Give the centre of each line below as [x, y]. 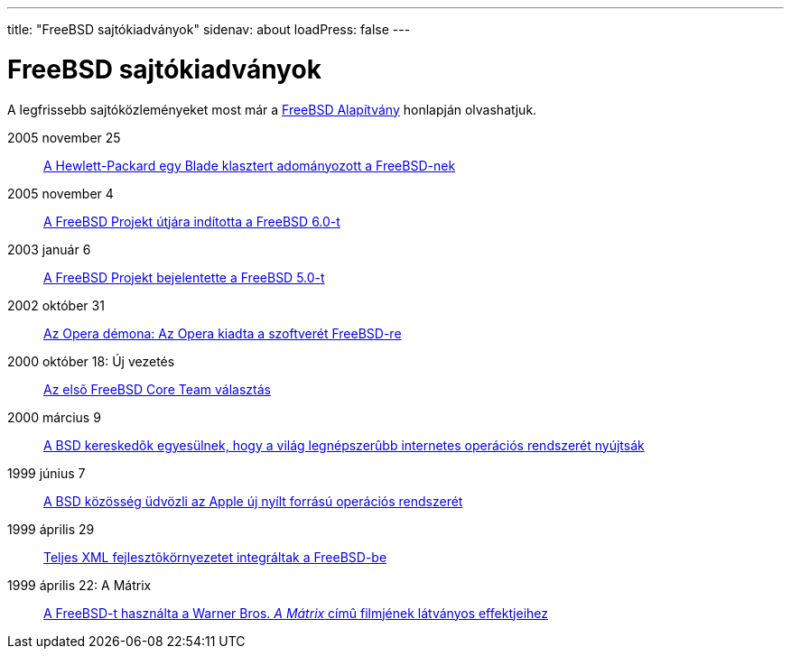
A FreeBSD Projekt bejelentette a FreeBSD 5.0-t [184, 277]
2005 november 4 [60, 193]
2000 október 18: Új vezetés [91, 361]
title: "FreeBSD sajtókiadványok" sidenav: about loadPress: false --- [209, 29]
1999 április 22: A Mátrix [79, 585]
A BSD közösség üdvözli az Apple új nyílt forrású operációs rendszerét [253, 501]
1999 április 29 [51, 529]
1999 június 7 [47, 473]
